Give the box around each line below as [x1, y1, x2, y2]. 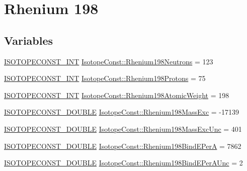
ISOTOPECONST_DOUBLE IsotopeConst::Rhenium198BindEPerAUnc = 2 [4, 157, 243, 168]
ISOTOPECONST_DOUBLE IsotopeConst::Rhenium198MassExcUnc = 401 [4, 123, 242, 134]
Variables [4, 32, 53, 48]
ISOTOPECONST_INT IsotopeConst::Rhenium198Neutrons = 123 [4, 56, 213, 66]
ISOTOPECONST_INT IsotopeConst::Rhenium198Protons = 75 [4, 73, 206, 83]
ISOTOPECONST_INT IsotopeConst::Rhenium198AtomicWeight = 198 [4, 90, 229, 100]
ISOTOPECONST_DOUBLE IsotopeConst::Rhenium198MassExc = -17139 [4, 107, 239, 117]
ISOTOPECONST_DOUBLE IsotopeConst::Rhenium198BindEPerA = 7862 [4, 140, 241, 151]
